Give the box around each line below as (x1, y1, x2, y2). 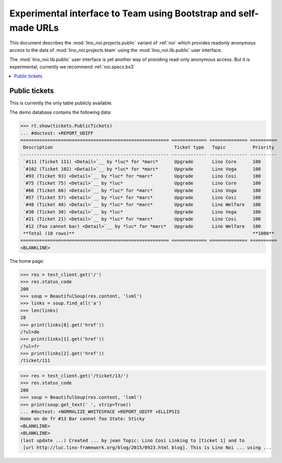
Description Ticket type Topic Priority (23, 144, 274, 151)
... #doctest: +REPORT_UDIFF (20, 130, 94, 136)
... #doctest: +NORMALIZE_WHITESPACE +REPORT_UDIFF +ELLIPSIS (20, 409, 180, 415)
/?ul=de (20, 329, 39, 335)
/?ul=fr (20, 343, 39, 349)
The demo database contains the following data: (9, 109, 112, 115)
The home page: (9, 258, 45, 264)
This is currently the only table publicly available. (9, 100, 113, 106)
